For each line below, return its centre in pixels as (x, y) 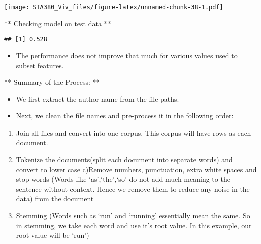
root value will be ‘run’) (52, 235)
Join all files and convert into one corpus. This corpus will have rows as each (134, 132)
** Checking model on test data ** (58, 23)
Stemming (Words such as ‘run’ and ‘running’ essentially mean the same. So (133, 216)
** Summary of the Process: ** (52, 82)
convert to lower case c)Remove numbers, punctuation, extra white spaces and (136, 169)
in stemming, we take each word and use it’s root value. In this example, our (134, 225)
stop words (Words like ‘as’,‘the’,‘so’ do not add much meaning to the (123, 179)
